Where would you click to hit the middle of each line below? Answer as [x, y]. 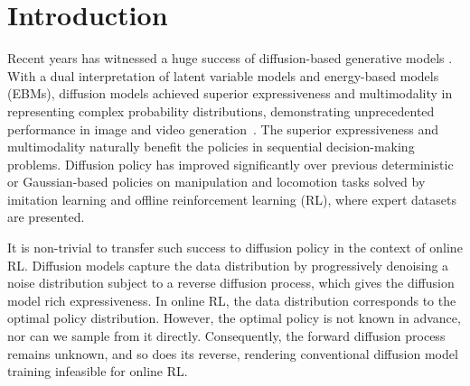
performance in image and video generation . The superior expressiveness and [223, 129]
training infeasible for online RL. [98, 371]
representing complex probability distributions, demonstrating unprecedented [221, 110]
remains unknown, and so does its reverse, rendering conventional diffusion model [233, 353]
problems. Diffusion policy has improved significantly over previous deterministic [230, 164]
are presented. [46, 217]
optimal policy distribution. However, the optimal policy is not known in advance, [234, 318]
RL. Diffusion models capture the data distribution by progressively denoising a [228, 265]
